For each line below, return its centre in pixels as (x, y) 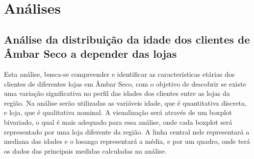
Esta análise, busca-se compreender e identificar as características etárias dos (119, 74)
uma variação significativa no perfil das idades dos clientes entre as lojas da (117, 93)
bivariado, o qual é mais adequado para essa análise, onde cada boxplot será (118, 122)
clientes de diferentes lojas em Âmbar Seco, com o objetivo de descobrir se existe (125, 83)
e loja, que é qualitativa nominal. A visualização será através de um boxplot (118, 112)
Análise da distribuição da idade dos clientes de (127, 39)
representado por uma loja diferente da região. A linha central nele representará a (127, 131)
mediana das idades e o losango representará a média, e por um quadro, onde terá (127, 141)
